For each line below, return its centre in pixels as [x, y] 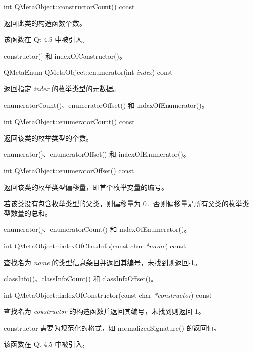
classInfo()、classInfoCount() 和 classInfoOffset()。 [81, 279]
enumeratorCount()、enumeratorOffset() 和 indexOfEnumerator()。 [106, 105]
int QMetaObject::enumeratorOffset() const [69, 170]
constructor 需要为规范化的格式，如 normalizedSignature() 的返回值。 [112, 327]
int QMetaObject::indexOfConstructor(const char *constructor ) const [108, 295]
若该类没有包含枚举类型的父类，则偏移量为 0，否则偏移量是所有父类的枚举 [123, 203]
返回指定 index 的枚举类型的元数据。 [62, 88]
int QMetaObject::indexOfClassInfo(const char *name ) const [95, 245]
